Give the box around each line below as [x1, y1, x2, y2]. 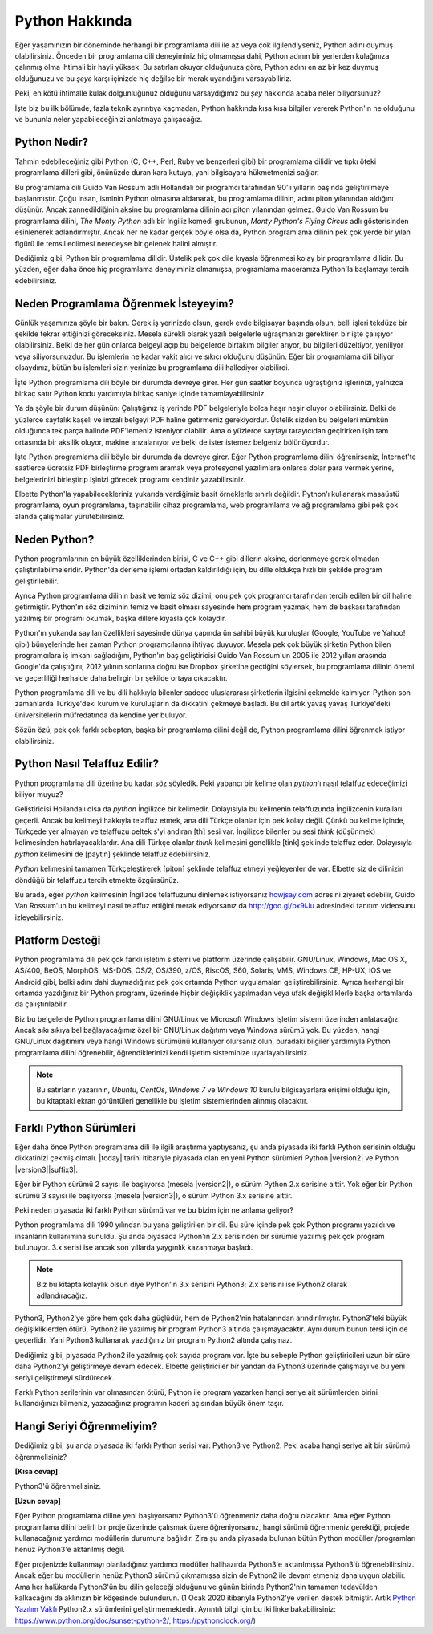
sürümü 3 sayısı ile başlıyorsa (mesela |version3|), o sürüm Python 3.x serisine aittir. [14, 1190, 293, 1200]
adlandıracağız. [36, 1291, 87, 1300]
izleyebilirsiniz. [14, 912, 64, 922]
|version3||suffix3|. [14, 1165, 79, 1174]
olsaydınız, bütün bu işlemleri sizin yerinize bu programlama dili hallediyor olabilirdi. [14, 363, 290, 372]
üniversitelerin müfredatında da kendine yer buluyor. [14, 710, 188, 720]
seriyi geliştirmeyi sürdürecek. [14, 1372, 115, 1382]
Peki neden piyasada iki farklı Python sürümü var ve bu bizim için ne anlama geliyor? [14, 1205, 294, 1215]
